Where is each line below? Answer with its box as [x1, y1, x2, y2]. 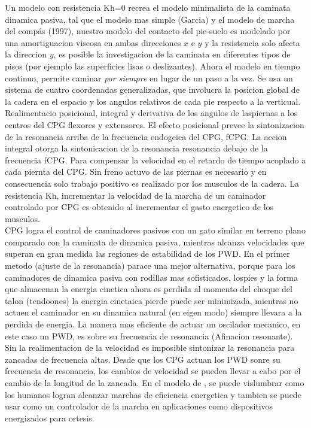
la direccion [5, 48, 47, 60]
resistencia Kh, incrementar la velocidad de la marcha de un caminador [5, 189, 266, 201]
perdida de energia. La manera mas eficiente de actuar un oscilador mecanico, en [5, 318, 301, 330]
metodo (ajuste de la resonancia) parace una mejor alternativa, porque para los [5, 259, 295, 272]
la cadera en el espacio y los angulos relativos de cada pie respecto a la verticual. [5, 95, 301, 107]
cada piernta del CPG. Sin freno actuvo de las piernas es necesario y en [5, 165, 267, 178]
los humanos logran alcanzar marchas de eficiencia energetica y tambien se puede [5, 388, 301, 400]
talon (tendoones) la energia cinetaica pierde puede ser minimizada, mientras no [5, 294, 298, 306]
